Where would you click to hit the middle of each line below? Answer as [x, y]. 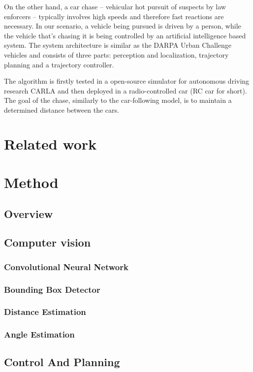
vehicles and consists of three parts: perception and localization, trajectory [116, 54]
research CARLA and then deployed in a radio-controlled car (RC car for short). [126, 90]
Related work [50, 143]
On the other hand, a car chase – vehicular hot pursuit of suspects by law [115, 6]
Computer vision [47, 242]
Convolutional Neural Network [66, 266]
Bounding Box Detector [52, 289]
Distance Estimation [45, 312]
